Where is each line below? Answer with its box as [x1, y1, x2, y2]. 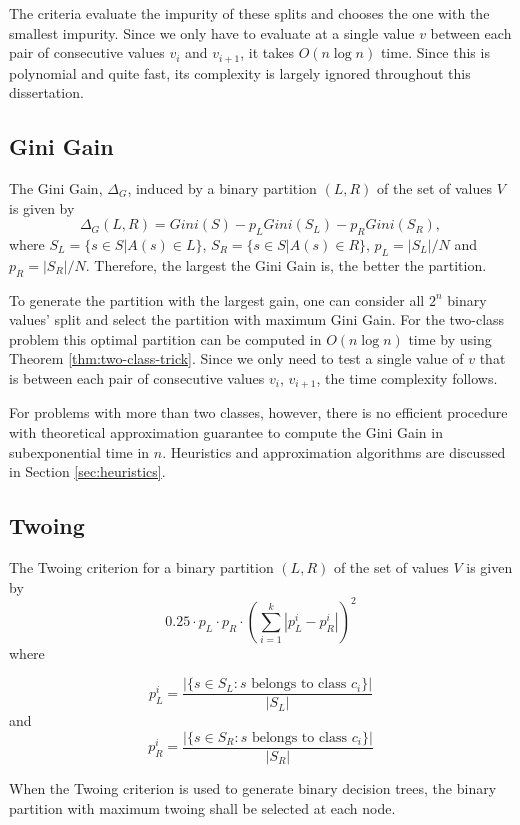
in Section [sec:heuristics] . [9, 461, 166, 482]
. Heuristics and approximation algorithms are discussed [162, 441, 506, 462]
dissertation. [9, 82, 84, 103]
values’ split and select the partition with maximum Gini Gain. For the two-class [9, 309, 505, 330]
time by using [408, 328, 492, 349]
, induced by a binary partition [127, 178, 317, 199]
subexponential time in [9, 441, 150, 462]
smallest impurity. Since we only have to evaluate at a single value [9, 22, 415, 43]
